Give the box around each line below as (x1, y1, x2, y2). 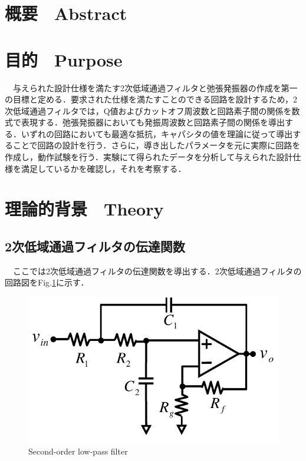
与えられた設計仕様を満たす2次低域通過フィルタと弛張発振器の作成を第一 (12, 81, 298, 94)
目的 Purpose (5, 47, 123, 71)
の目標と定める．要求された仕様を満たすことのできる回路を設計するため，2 (5, 93, 297, 105)
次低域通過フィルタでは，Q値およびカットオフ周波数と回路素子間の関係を (5, 104, 292, 117)
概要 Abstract (5, 1, 127, 25)
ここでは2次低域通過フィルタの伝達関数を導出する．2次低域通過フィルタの (12, 264, 302, 277)
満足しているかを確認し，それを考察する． (21, 162, 186, 174)
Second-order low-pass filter (28, 445, 128, 457)
